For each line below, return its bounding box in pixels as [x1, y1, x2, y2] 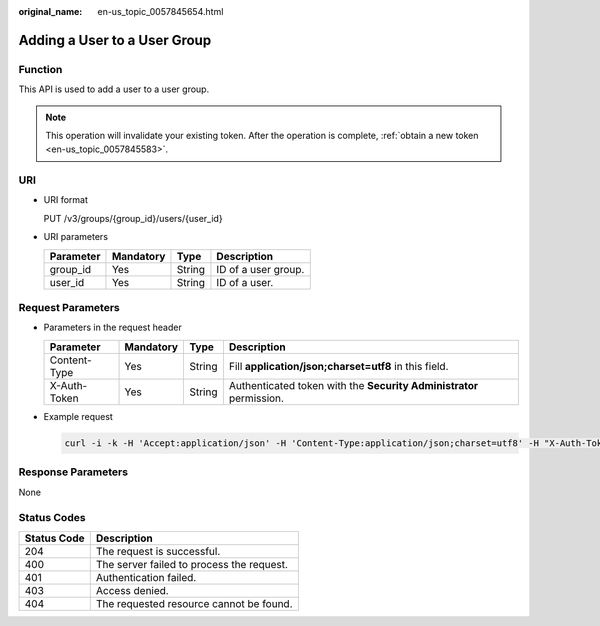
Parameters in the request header [43, 321, 182, 334]
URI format [43, 194, 89, 206]
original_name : [18, 6, 83, 17]
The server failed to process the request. [95, 557, 289, 571]
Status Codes [18, 511, 86, 525]
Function [18, 62, 63, 76]
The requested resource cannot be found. [95, 596, 294, 610]
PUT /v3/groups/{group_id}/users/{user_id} [43, 212, 224, 224]
